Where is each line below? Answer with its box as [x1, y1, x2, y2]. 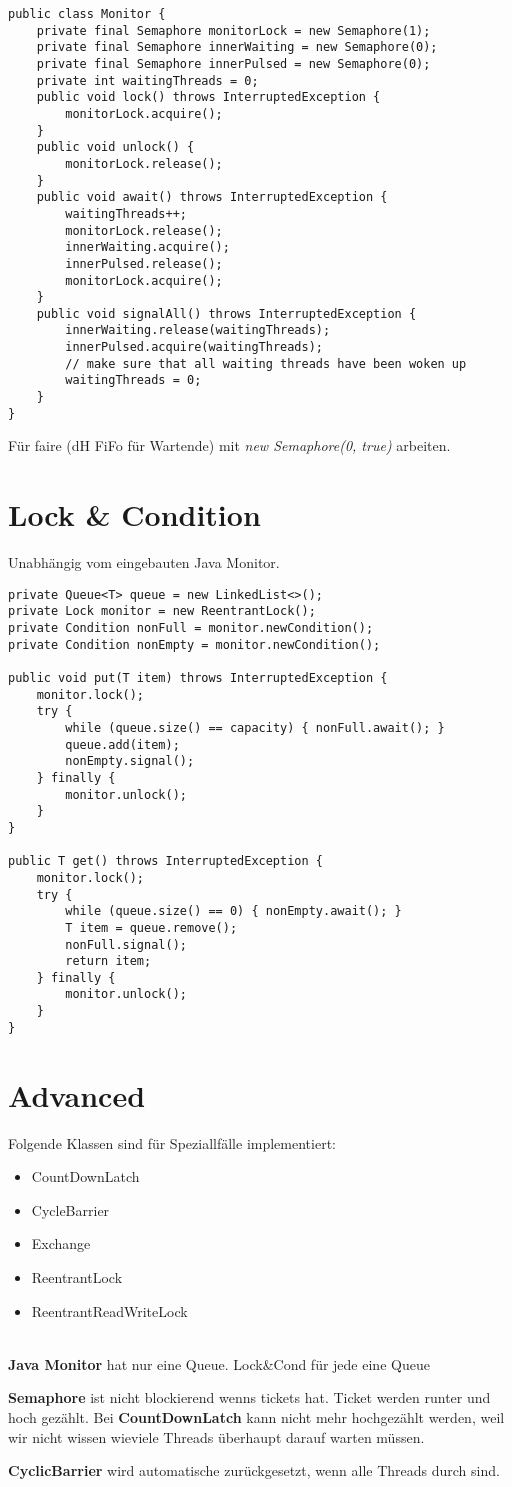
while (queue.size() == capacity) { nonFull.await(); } [65, 720, 445, 735]
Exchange [31, 1233, 91, 1254]
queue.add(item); [65, 737, 180, 752]
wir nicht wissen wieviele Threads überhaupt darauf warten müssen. [8, 1426, 425, 1447]
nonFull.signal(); [65, 937, 187, 952]
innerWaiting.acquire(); [65, 240, 230, 255]
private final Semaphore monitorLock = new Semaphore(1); [36, 23, 431, 38]
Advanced [8, 1074, 146, 1115]
